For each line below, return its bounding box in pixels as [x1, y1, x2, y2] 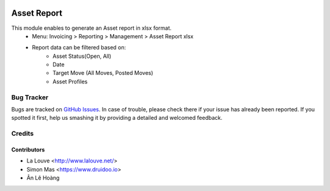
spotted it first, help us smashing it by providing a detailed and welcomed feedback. [11, 114, 222, 122]
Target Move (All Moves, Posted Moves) [53, 69, 153, 77]
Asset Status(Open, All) [53, 52, 112, 60]
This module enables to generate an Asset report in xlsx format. [11, 24, 172, 32]
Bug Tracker [11, 93, 49, 102]
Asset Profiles [53, 78, 88, 85]
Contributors [11, 146, 45, 153]
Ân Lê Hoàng [26, 174, 60, 182]
